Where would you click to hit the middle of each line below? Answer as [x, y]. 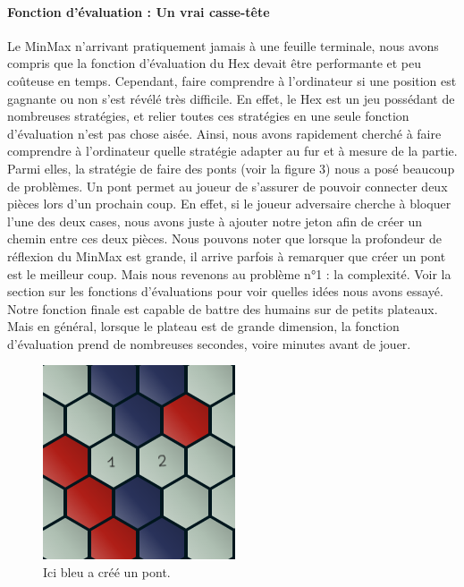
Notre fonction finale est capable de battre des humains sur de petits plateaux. [223, 308]
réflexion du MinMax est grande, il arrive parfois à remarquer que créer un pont [227, 255]
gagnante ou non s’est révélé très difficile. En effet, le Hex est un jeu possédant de [231, 98]
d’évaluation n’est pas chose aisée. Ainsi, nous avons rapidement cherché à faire [224, 133]
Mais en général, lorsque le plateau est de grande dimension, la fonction [203, 326]
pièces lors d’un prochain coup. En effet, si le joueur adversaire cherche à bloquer [229, 204]
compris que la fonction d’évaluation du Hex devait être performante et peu [215, 63]
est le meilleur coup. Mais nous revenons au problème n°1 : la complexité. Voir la [229, 273]
